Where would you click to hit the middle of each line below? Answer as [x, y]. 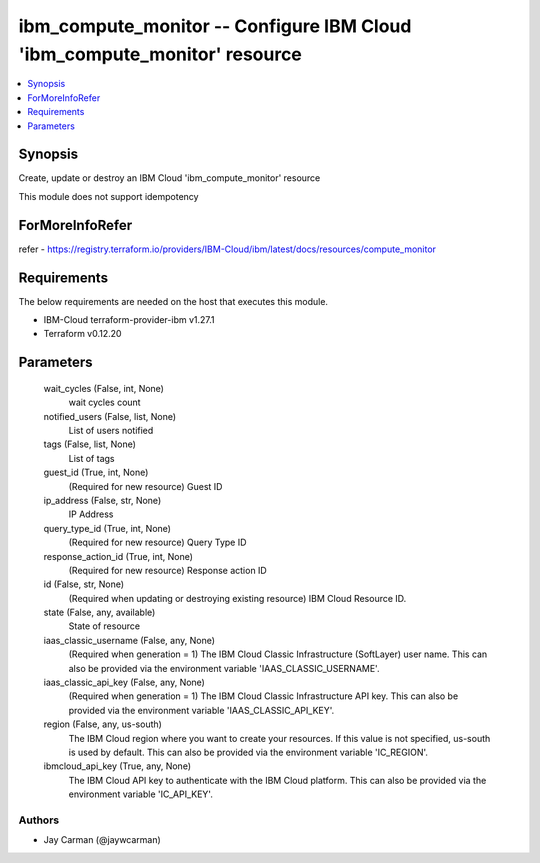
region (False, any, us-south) [102, 724]
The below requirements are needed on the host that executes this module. [173, 301]
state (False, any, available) [99, 612]
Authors [39, 820]
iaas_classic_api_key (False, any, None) [124, 682]
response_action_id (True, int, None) [118, 556]
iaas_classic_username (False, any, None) [129, 640]
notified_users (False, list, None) [110, 416]
